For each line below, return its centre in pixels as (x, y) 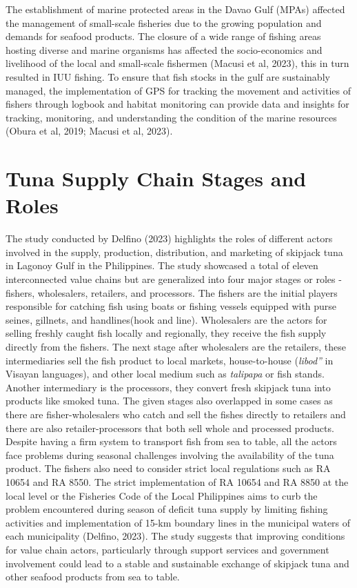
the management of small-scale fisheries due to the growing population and (164, 22)
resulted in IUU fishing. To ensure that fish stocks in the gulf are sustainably (168, 76)
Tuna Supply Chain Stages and (156, 178)
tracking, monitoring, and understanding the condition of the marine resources (171, 117)
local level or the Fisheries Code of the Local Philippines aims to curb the (162, 495)
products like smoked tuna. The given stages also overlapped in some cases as (169, 401)
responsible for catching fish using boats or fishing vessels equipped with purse (171, 306)
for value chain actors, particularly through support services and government (167, 549)
